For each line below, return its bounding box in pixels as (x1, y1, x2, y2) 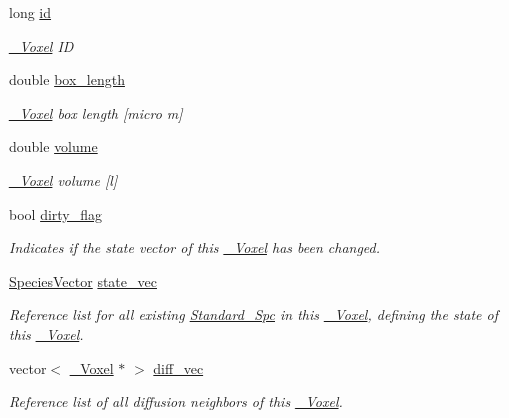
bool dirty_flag (9, 203, 103, 224)
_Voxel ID (9, 35, 74, 56)
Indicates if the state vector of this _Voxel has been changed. (9, 237, 381, 258)
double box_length (9, 69, 125, 90)
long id (9, 2, 52, 22)
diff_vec (153, 357, 204, 378)
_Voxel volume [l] (9, 169, 118, 190)
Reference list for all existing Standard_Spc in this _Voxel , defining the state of (9, 304, 499, 325)
